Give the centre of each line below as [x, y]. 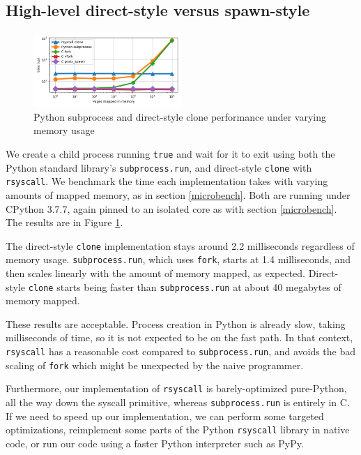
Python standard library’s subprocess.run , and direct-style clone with [159, 167]
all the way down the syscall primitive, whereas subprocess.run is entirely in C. [178, 402]
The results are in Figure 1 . [64, 222]
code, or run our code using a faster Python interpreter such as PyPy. [155, 443]
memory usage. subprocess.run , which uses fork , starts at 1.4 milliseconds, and [178, 259]
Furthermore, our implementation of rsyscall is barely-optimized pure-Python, [176, 388]
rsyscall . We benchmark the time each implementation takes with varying [167, 181]
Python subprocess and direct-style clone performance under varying [180, 116]
